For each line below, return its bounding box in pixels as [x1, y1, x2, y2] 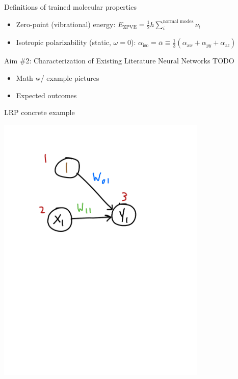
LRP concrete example [4, 107, 75, 118]
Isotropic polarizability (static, [16, 37, 111, 48]
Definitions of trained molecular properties [4, 2, 137, 12]
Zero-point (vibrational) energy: [16, 18, 116, 29]
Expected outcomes [16, 90, 77, 100]
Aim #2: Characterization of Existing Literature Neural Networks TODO [4, 55, 234, 66]
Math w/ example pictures [16, 72, 99, 83]
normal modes [163, 19, 194, 25]
